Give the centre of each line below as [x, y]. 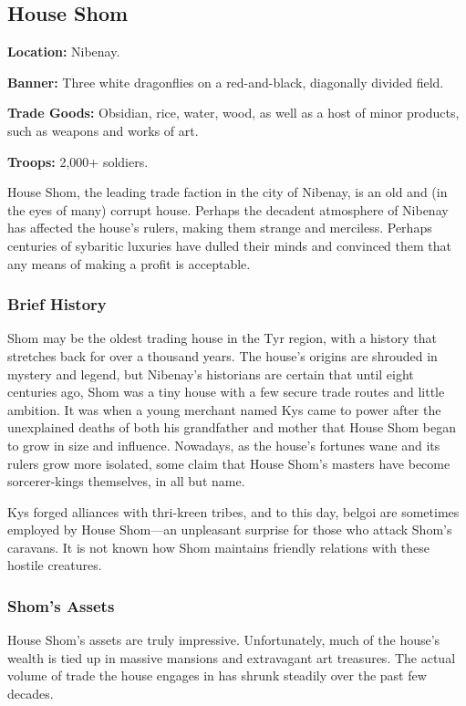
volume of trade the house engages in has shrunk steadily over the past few [217, 675]
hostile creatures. [55, 565]
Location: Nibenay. [64, 52]
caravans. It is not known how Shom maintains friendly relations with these [218, 547]
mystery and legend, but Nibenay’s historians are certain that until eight [211, 374]
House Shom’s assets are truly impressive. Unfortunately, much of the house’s [224, 640]
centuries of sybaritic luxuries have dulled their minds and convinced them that [229, 245]
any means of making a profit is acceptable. [129, 263]
